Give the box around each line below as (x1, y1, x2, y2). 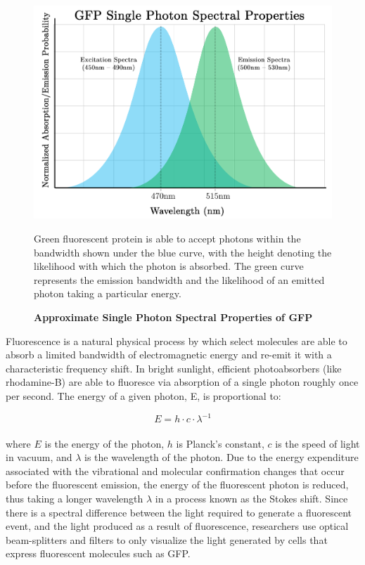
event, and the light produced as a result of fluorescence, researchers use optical (6, 519, 349, 533)
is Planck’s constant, (176, 436, 264, 450)
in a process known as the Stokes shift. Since (155, 491, 348, 505)
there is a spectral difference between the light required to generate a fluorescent (6, 505, 352, 519)
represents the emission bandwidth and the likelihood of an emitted (34, 272, 325, 287)
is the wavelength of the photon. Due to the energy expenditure (84, 450, 359, 465)
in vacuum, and (6, 450, 72, 465)
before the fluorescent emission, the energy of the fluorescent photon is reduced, (6, 477, 349, 492)
